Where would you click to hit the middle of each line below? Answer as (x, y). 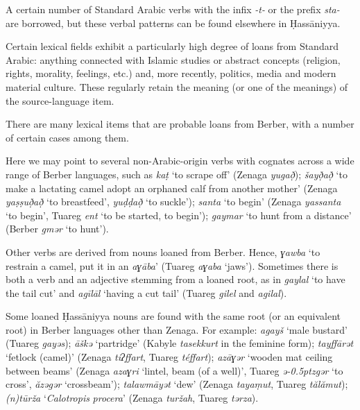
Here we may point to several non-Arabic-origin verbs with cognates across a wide (180, 161)
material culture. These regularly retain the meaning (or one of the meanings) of (177, 86)
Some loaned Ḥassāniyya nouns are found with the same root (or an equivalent (173, 316)
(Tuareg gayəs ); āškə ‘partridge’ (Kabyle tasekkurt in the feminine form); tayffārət (180, 343)
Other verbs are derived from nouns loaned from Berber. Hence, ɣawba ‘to (163, 251)
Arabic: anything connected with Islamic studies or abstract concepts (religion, (173, 59)
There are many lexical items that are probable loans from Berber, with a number (180, 124)
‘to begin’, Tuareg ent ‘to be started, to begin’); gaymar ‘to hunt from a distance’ (179, 215)
